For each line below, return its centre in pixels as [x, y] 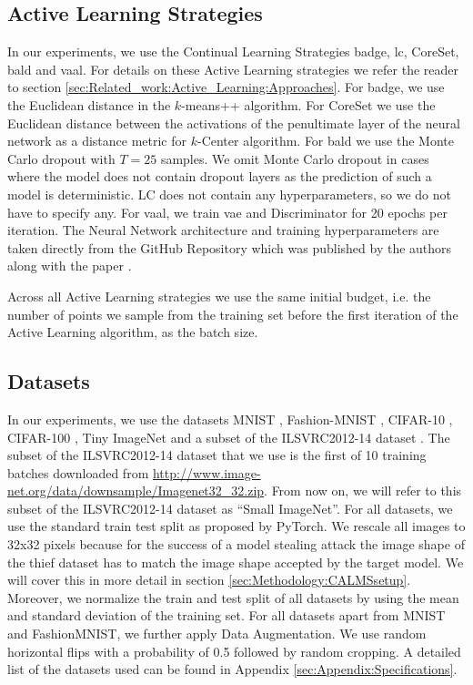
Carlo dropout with [61, 158]
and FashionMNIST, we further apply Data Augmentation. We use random [217, 634]
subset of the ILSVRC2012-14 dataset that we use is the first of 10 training [217, 455]
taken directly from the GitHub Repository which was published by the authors [230, 247]
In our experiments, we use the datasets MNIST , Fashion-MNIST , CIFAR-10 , [230, 419]
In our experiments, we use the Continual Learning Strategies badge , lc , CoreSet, [233, 51]
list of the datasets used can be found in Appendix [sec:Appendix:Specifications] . [232, 669]
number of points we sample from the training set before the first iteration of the [233, 314]
